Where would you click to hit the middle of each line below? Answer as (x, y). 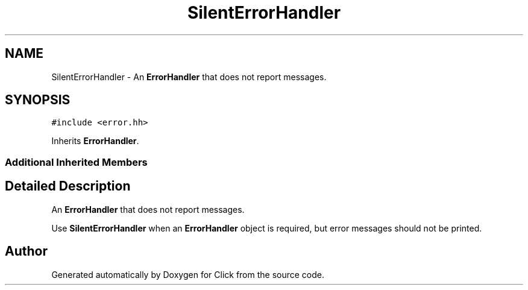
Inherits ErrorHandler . (95, 141)
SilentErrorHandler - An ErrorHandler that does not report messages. (189, 77)
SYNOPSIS (38, 100)
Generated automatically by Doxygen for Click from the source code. (188, 274)
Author (26, 251)
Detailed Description (68, 186)
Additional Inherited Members (76, 162)
